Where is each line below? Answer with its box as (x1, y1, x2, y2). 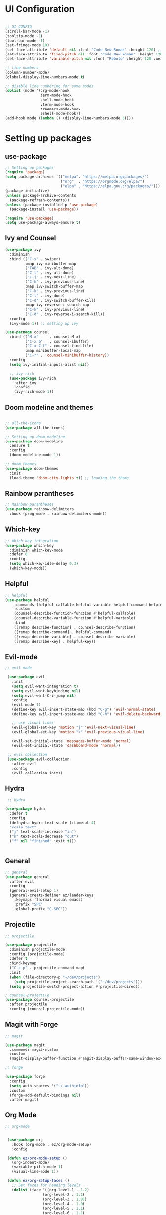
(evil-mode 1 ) (11, 702, 41, 707)
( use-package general (5, 875, 50, 880)
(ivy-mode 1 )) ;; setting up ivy (9, 321, 79, 326)
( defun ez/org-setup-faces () (7, 1178, 70, 1183)
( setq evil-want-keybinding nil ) (11, 688, 81, 693)
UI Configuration (5, 3, 75, 15)
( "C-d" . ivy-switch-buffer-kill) (25, 298, 96, 303)
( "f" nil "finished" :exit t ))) (9, 838, 77, 843)
